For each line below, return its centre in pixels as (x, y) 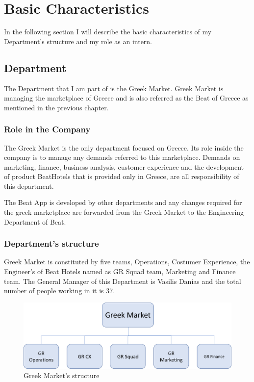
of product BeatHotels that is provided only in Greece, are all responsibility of (122, 176)
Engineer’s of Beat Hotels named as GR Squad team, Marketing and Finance (120, 271)
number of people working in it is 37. (60, 291)
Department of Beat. (35, 221)
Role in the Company (47, 129)
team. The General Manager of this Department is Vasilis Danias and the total (123, 281)
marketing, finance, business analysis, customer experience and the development (124, 166)
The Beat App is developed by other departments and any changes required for (123, 202)
